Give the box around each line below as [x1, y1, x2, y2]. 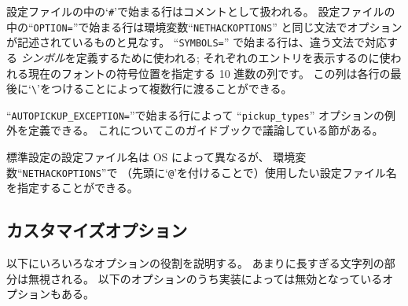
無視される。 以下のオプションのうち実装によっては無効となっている [28, 270, 383, 286]
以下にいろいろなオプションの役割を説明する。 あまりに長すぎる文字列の [6, 255, 384, 271]
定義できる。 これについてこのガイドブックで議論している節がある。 [28, 122, 384, 138]
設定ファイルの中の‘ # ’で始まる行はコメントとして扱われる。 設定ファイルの [6, 3, 395, 19]
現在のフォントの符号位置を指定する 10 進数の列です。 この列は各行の [28, 65, 391, 81]
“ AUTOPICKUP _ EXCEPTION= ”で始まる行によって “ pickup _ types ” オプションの [6, 106, 384, 123]
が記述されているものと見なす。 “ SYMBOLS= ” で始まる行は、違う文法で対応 [6, 34, 388, 50]
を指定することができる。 [6, 179, 138, 196]
